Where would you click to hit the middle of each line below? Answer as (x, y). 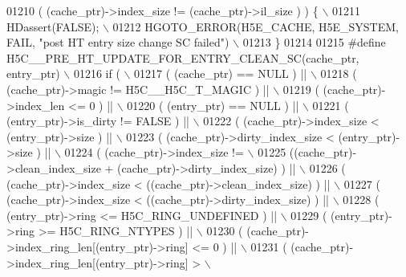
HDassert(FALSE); (53, 26)
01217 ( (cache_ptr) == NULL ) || (221, 73)
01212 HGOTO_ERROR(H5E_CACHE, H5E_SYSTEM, (256, 26)
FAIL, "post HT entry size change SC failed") (118, 42)
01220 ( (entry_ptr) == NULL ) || (213, 105)
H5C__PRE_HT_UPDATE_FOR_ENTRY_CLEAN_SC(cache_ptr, (183, 57)
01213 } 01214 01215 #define (314, 42)
